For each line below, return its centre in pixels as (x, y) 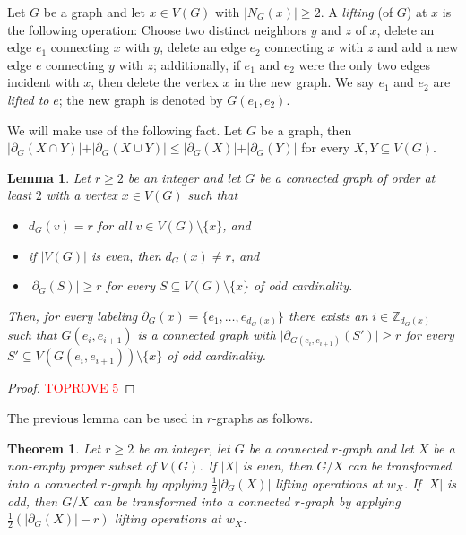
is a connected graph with (207, 335)
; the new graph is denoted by (141, 99)
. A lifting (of (357, 12)
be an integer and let (184, 177)
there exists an (328, 315)
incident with (43, 82)
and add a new (418, 47)
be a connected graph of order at (347, 177)
